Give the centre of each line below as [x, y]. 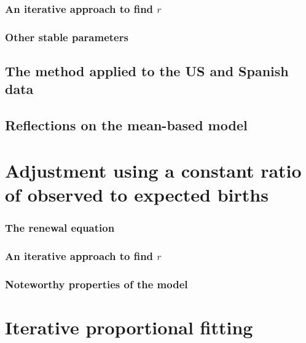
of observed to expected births [137, 195]
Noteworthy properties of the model [96, 284]
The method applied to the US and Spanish [147, 71]
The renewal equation [60, 228]
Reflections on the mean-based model [126, 125]
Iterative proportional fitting [129, 327]
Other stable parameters [67, 37]
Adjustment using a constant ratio [153, 170]
